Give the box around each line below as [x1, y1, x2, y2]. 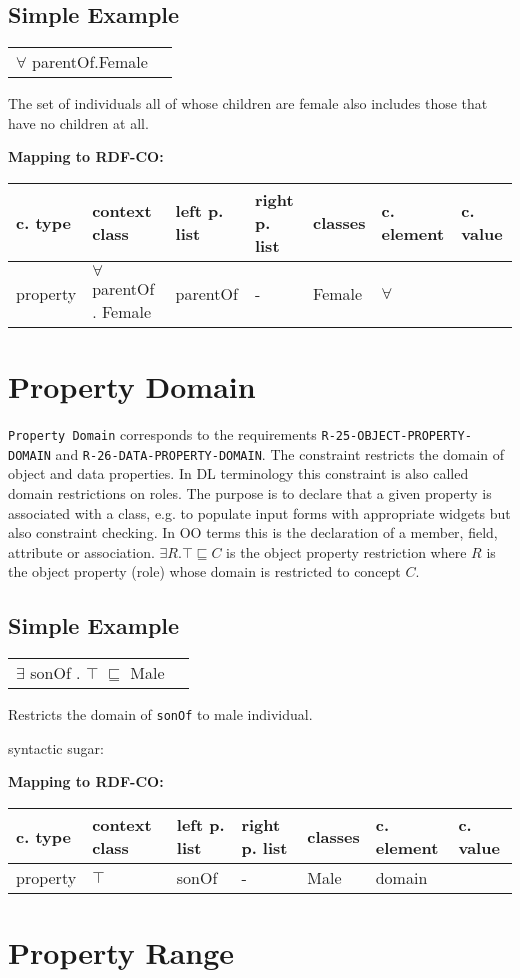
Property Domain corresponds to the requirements [8, 424, 317, 445]
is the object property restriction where [226, 541, 467, 562]
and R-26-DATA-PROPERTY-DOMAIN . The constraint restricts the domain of [55, 443, 505, 464]
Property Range [8, 932, 235, 973]
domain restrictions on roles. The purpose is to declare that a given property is [8, 483, 492, 504]
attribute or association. [8, 541, 155, 562]
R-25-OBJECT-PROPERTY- [321, 429, 472, 444]
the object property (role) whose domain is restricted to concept [8, 561, 401, 582]
